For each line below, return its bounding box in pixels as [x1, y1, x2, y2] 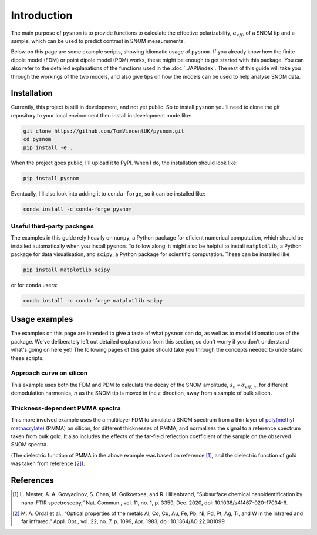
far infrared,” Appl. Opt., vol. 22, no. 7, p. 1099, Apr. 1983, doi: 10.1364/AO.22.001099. [21, 518, 226, 525]
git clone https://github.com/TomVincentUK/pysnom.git [23, 127, 184, 134]
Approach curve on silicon [11, 369, 88, 377]
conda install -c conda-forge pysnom [23, 206, 132, 213]
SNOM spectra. [11, 441, 48, 448]
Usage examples [11, 314, 73, 324]
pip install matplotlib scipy [23, 267, 110, 273]
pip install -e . [23, 144, 73, 151]
